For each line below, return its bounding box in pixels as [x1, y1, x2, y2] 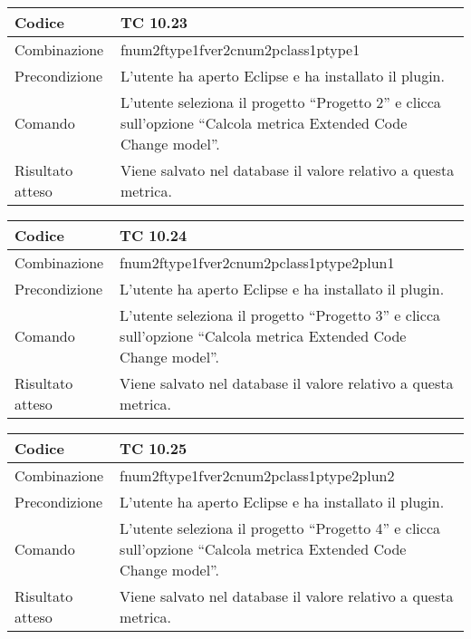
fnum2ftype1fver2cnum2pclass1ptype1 [120, 39, 360, 60]
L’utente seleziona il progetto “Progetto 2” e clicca [120, 92, 441, 112]
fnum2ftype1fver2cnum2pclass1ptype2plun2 [120, 465, 395, 486]
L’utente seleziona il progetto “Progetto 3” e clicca [120, 305, 440, 325]
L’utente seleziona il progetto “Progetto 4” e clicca [120, 518, 440, 538]
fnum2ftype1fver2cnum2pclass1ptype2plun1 [120, 252, 395, 273]
